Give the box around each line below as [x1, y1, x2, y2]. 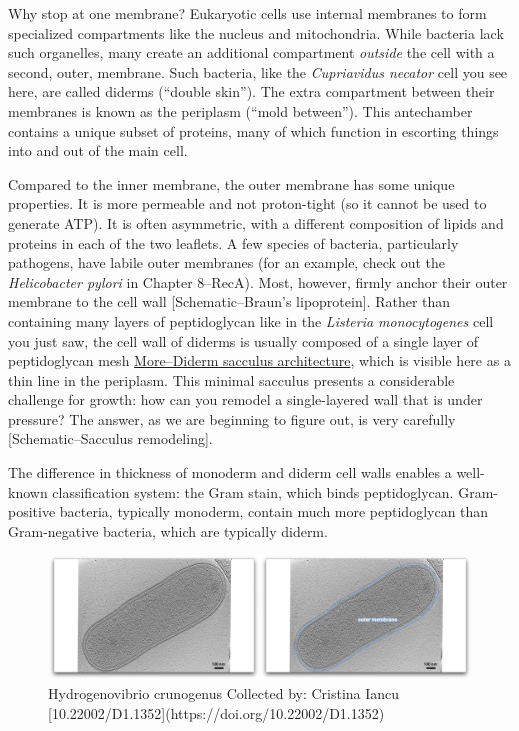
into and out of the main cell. [8, 140, 188, 161]
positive [8, 501, 56, 522]
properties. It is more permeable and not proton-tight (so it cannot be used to [8, 193, 487, 214]
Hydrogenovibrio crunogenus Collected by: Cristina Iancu [48, 683, 400, 704]
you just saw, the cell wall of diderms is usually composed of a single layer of [8, 330, 478, 351]
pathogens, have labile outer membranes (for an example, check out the [8, 252, 445, 273]
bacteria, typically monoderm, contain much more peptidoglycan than [59, 501, 489, 522]
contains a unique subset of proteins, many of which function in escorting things [8, 120, 499, 141]
